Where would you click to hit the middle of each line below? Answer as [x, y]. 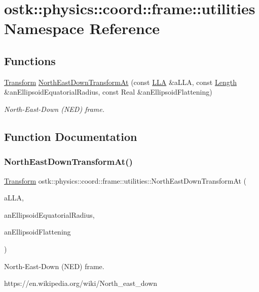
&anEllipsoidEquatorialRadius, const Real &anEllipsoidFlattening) [108, 92]
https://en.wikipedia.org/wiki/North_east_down [81, 283]
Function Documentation [71, 136]
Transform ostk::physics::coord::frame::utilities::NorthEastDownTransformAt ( [125, 180]
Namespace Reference [82, 28]
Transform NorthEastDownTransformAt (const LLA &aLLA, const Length [120, 82]
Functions [30, 60]
